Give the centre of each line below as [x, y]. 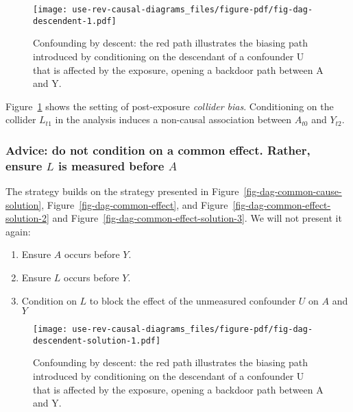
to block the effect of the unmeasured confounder [193, 300]
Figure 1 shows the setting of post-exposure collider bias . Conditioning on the [170, 106]
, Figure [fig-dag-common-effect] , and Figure [135, 204]
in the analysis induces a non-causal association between [173, 119]
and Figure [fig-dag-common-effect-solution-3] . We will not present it [197, 218]
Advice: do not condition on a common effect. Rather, [158, 150]
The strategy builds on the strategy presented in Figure [122, 191]
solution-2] [27, 218]
